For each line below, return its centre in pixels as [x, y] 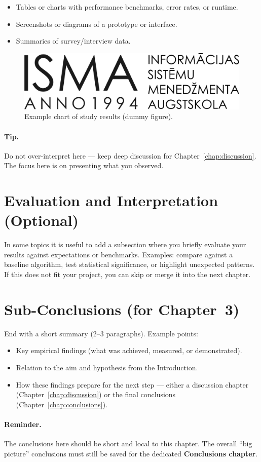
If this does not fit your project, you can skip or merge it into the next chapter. [127, 274]
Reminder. [23, 424]
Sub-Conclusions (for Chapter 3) [122, 309]
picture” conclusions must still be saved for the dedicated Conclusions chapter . [131, 453]
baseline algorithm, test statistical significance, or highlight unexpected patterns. [129, 264]
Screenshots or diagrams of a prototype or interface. [97, 24]
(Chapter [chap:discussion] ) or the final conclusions [96, 394]
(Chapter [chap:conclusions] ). [62, 404]
